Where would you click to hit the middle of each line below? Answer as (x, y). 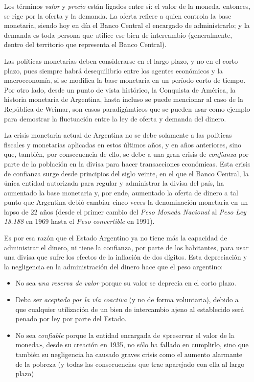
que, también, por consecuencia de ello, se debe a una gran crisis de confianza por (126, 154)
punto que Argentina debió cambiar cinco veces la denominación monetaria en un (126, 202)
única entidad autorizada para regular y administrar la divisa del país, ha (114, 183)
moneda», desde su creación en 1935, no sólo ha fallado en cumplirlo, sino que (132, 345)
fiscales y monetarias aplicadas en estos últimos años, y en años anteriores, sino (123, 144)
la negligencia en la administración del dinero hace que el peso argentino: (114, 266)
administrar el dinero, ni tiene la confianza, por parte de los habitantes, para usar (126, 247)
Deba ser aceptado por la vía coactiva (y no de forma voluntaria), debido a (127, 299)
